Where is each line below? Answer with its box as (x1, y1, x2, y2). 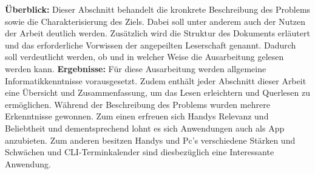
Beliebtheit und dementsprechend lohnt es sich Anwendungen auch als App (5, 121, 285, 134)
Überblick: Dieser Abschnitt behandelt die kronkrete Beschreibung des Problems (5, 3, 311, 15)
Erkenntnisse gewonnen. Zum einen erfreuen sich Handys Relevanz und (5, 110, 269, 122)
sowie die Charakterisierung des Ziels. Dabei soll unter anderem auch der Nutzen (5, 15, 306, 27)
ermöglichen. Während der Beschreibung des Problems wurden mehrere (5, 98, 270, 110)
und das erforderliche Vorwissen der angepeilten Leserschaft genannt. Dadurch (5, 38, 296, 51)
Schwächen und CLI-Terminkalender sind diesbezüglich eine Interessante (5, 146, 274, 158)
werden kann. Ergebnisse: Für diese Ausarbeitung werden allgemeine (5, 62, 266, 75)
